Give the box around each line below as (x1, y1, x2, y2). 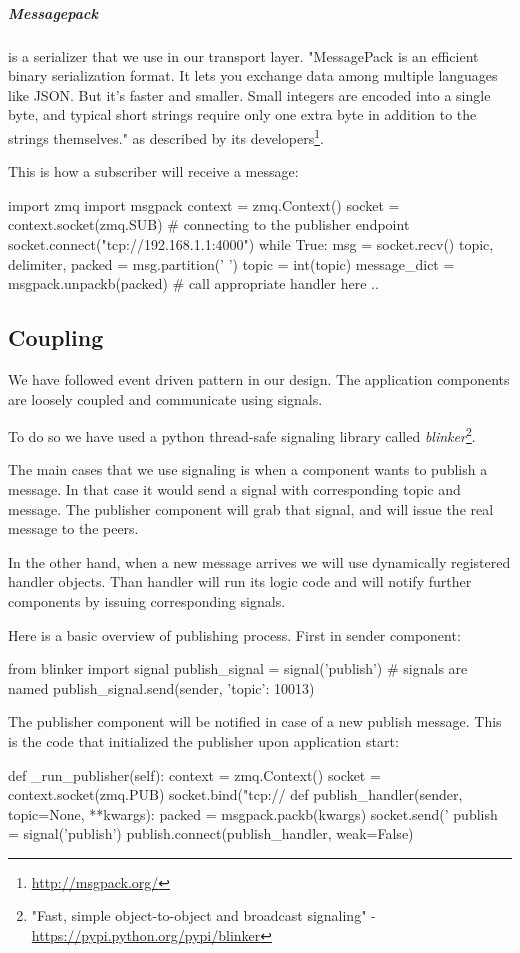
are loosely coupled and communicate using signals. (8, 388, 323, 409)
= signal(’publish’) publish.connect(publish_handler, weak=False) (8, 823, 414, 844)
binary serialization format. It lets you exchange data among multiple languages (8, 65, 498, 86)
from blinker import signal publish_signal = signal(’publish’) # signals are (8, 658, 468, 679)
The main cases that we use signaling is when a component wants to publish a (8, 459, 488, 480)
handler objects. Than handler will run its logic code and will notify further (8, 571, 472, 592)
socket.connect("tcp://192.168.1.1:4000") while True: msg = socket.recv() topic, (8, 233, 494, 254)
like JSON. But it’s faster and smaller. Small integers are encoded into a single (8, 84, 491, 105)
